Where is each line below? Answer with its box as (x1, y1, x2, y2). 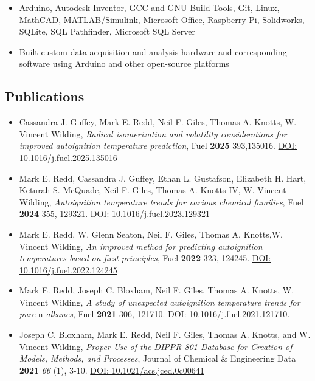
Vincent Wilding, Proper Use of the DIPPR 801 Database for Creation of (19, 340, 292, 352)
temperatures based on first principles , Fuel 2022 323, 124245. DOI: (19, 252, 271, 264)
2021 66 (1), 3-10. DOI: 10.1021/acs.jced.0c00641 (19, 363, 204, 376)
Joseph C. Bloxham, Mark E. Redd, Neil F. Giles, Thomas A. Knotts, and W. (19, 328, 311, 341)
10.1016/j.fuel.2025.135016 (19, 151, 117, 163)
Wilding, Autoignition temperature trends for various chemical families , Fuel (19, 195, 304, 208)
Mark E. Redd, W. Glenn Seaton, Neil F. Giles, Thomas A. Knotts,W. (19, 227, 283, 240)
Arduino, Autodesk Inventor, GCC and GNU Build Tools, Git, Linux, (19, 1, 280, 13)
